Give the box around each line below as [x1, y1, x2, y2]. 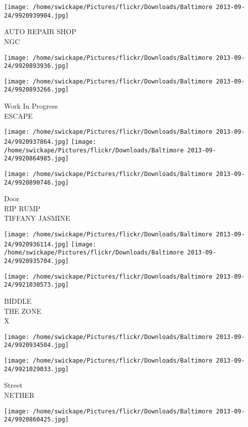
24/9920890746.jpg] [4, 179, 69, 186]
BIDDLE [4, 295, 32, 306]
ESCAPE [4, 110, 33, 121]
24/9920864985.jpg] [4, 155, 69, 162]
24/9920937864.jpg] [4, 138, 69, 145]
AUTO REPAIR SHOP [4, 26, 76, 37]
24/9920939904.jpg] [4, 12, 69, 19]
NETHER [4, 389, 35, 400]
